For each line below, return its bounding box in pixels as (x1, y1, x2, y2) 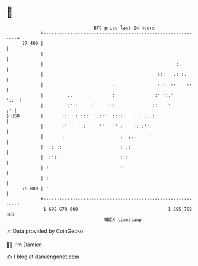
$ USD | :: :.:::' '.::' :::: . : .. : (6, 113, 155, 119)
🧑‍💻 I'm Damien (6, 241, 43, 248)
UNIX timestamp (104, 216, 142, 223)
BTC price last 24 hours (94, 25, 155, 31)
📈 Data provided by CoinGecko (6, 227, 84, 235)
